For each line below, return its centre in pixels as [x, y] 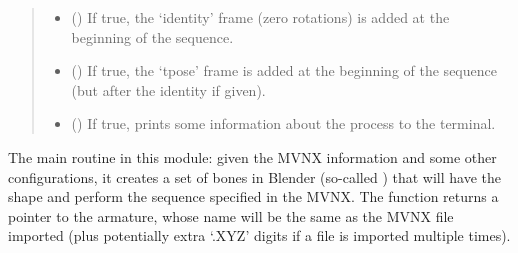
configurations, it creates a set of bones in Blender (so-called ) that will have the [254, 176]
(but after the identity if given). [168, 89]
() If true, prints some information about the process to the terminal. [283, 123]
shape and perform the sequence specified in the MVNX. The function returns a [253, 196]
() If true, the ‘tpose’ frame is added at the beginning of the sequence [284, 70]
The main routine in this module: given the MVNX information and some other [252, 156]
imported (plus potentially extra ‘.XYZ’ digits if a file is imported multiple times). [259, 235]
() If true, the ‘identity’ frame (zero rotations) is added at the [260, 17]
